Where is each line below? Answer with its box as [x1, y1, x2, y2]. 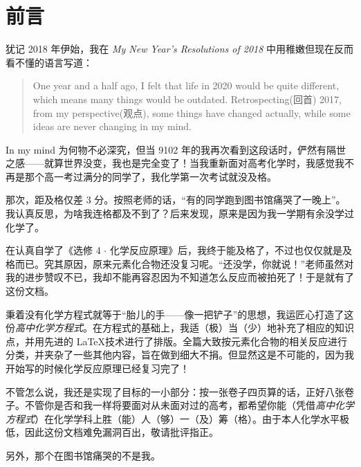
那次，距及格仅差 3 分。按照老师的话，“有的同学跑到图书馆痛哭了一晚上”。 [6, 192, 346, 207]
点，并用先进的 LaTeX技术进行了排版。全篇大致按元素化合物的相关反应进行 [6, 333, 348, 348]
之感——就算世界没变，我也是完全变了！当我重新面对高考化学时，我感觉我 [6, 156, 344, 170]
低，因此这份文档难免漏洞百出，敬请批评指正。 [6, 425, 219, 439]
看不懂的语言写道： [6, 55, 93, 69]
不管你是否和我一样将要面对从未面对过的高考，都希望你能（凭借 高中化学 [24, 398, 354, 412]
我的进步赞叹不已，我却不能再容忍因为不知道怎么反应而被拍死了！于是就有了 [6, 270, 354, 284]
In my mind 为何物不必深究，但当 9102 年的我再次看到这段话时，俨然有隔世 [6, 142, 346, 156]
